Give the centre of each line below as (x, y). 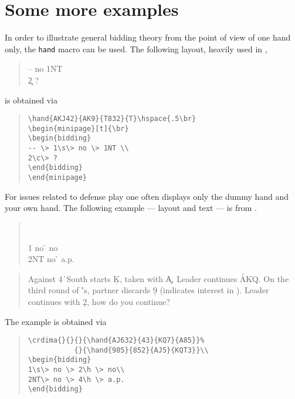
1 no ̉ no (43, 247)
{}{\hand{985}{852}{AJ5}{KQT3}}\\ (141, 350)
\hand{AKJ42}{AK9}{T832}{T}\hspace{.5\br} (112, 119)
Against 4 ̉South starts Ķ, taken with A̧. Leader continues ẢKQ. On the (158, 278)
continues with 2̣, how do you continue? (99, 301)
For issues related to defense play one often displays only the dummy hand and (147, 196)
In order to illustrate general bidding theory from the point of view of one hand (148, 37)
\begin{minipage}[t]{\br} (78, 128)
